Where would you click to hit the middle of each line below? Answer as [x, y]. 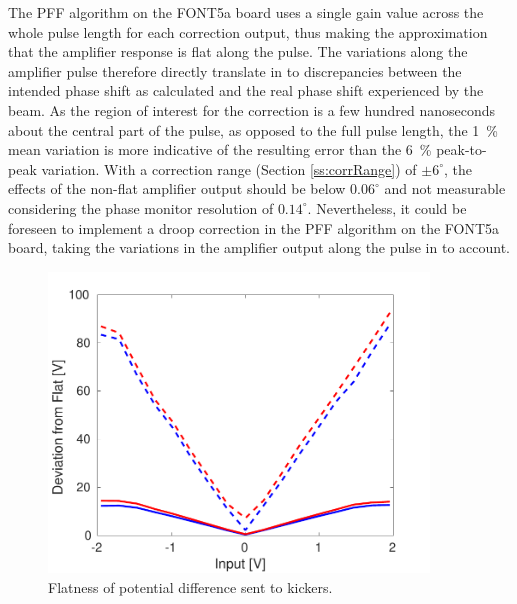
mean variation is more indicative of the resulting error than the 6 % [220, 149]
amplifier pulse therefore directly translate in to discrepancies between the [235, 70]
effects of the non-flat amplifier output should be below [177, 188]
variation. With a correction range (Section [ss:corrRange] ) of [229, 168]
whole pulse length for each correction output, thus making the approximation [248, 31]
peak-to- [461, 149]
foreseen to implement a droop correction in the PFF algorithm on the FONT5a [254, 227]
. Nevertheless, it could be [387, 207]
